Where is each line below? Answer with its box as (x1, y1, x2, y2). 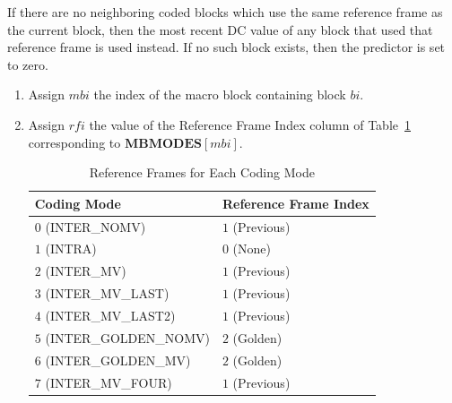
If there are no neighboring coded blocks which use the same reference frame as (7, 3, 443, 21)
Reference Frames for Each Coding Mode (89, 163, 315, 182)
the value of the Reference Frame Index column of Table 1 (89, 115, 411, 133)
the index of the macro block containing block (93, 85, 346, 104)
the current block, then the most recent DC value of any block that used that (7, 20, 433, 39)
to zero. (7, 55, 48, 73)
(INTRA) (45, 239, 97, 258)
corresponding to (28, 133, 121, 151)
